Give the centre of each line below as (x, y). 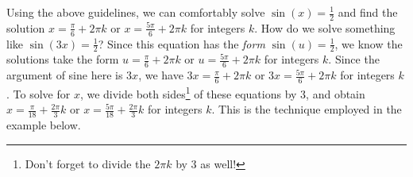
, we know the (369, 43)
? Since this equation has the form (181, 43)
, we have (161, 75)
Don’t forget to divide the (88, 163)
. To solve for (39, 93)
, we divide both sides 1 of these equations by (188, 92)
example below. (44, 125)
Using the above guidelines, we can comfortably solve (136, 12)
